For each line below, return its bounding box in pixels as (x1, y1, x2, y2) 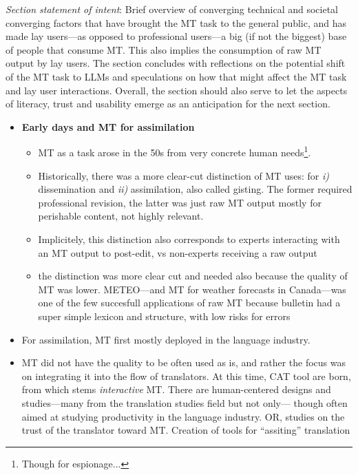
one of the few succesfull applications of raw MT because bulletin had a (38, 295, 341, 310)
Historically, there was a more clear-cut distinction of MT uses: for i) (38, 168, 330, 182)
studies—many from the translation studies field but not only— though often (21, 395, 348, 410)
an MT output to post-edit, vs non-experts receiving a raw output (38, 245, 317, 260)
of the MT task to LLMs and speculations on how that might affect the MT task (6, 69, 347, 83)
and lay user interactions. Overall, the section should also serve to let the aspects (6, 83, 348, 97)
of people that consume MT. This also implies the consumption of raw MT (6, 42, 322, 56)
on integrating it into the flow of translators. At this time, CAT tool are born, (21, 368, 351, 383)
